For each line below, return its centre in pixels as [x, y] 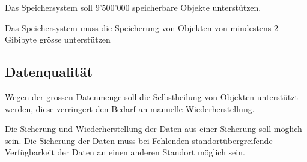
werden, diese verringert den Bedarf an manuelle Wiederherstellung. [130, 108]
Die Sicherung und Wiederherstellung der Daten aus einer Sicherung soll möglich [153, 129]
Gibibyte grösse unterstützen [58, 39]
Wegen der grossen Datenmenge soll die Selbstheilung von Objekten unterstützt [151, 96]
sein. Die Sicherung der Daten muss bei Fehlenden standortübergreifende [139, 140]
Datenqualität [49, 72]
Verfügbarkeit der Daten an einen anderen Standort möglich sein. [125, 152]
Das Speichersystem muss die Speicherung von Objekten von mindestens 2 [142, 27]
